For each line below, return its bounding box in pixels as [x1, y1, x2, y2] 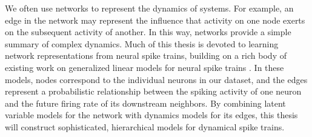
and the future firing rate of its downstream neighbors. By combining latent [5, 96, 286, 109]
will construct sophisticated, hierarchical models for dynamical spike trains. [5, 120, 285, 133]
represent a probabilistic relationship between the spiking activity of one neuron [5, 85, 302, 98]
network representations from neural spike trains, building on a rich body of [5, 49, 287, 62]
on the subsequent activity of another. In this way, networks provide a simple [5, 25, 291, 38]
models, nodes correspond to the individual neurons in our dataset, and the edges [5, 73, 308, 85]
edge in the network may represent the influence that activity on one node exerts [5, 13, 305, 26]
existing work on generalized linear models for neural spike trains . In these [5, 61, 284, 73]
